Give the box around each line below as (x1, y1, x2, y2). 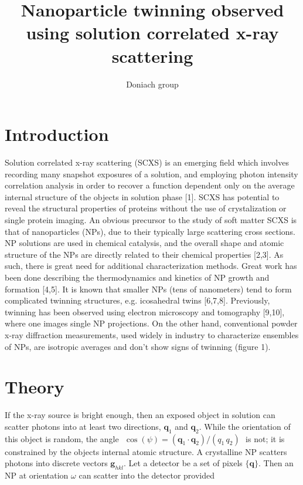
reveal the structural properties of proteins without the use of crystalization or (5, 202, 287, 214)
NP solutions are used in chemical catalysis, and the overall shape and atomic (5, 237, 284, 249)
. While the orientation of (199, 420, 291, 432)
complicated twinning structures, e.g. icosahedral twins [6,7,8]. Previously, (5, 294, 270, 307)
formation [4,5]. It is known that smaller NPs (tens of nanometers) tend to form (5, 282, 292, 295)
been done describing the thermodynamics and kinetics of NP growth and (5, 271, 270, 283)
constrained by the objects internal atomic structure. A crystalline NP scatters (5, 445, 287, 457)
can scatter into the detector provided (79, 469, 215, 481)
